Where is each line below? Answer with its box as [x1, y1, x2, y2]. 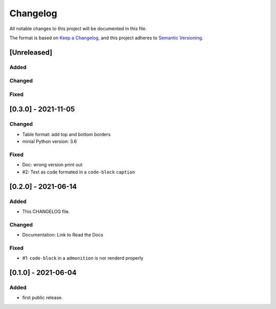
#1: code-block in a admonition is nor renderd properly [22, 255, 144, 261]
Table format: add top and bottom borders [22, 131, 111, 137]
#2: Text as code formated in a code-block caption [22, 169, 135, 175]
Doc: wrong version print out [22, 162, 83, 168]
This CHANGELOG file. [22, 208, 70, 214]
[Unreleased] [9, 48, 53, 57]
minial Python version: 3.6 [22, 138, 77, 145]
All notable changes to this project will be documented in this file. [9, 25, 147, 32]
